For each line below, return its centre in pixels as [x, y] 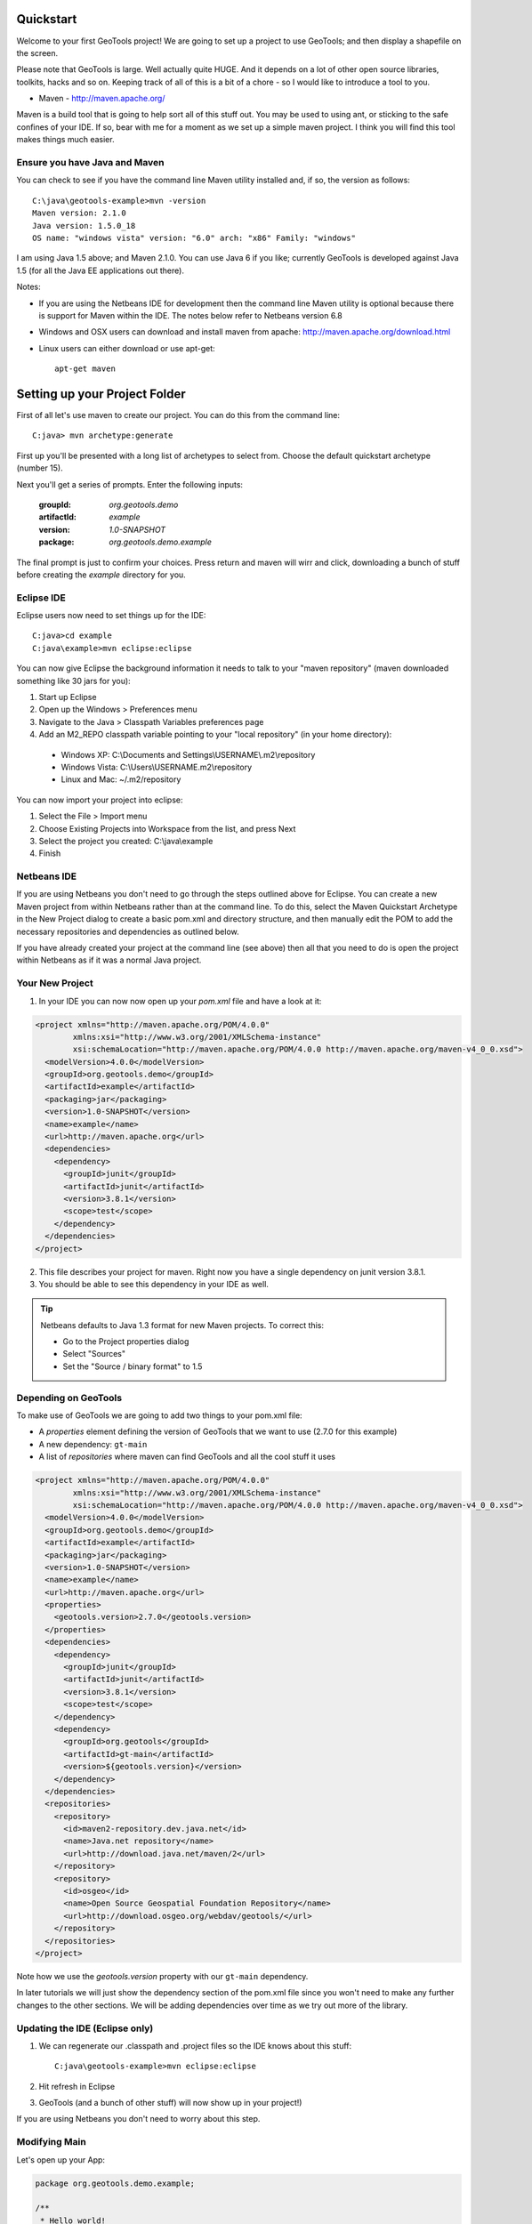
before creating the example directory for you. [101, 575]
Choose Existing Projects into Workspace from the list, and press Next [167, 828]
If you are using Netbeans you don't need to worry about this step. [138, 2119]
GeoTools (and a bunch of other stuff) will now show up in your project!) [170, 2103]
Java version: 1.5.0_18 [84, 226]
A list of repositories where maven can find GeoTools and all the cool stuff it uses [187, 1457]
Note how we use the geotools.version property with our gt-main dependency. [162, 1976]
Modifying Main [51, 2142]
